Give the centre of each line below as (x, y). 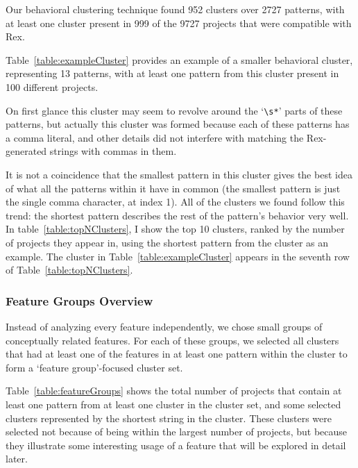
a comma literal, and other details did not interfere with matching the (155, 137)
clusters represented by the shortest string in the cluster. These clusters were (169, 418)
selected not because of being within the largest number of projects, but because (177, 432)
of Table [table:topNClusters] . (69, 270)
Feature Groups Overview (79, 300)
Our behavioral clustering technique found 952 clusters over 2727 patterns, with (175, 9)
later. (17, 459)
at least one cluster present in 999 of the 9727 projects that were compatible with (179, 23)
